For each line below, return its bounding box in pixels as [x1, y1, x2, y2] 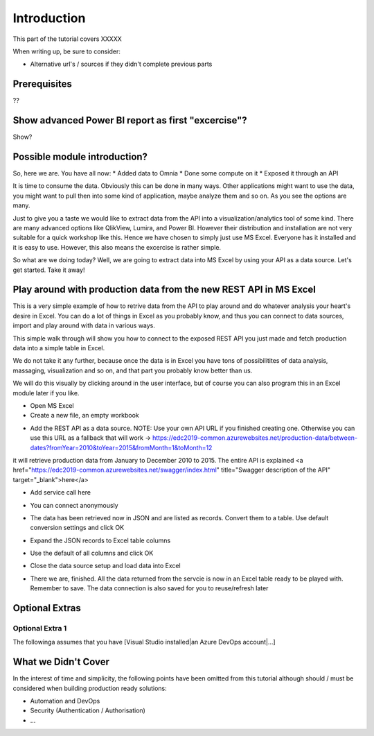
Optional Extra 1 [12, 624, 67, 633]
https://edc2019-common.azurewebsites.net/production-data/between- [152, 434, 358, 442]
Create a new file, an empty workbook [30, 411, 139, 420]
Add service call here [30, 488, 91, 497]
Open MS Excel [30, 401, 74, 409]
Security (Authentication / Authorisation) [30, 706, 145, 714]
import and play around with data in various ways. [12, 321, 156, 330]
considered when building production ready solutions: [12, 684, 167, 692]
